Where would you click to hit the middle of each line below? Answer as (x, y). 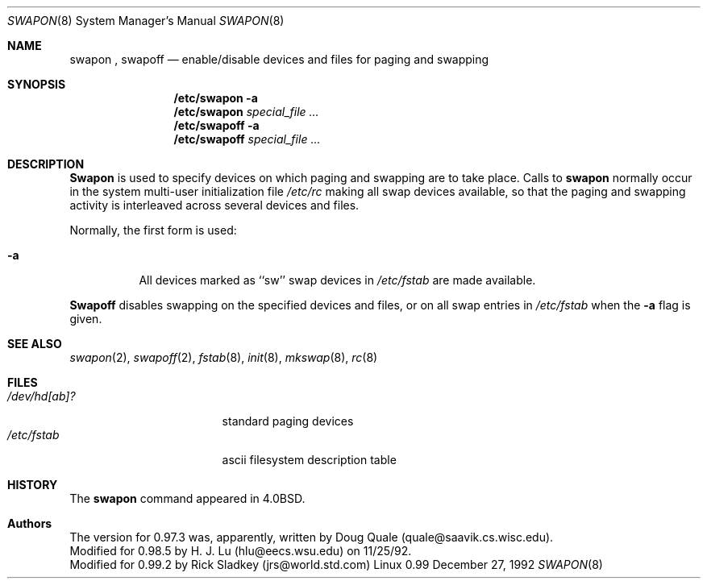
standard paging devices (288, 421)
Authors (30, 523)
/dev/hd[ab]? (42, 396)
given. (86, 319)
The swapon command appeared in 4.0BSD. (187, 498)
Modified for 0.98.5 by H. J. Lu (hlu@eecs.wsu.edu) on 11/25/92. (241, 551)
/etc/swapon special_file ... (246, 112)
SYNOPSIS (37, 84)
